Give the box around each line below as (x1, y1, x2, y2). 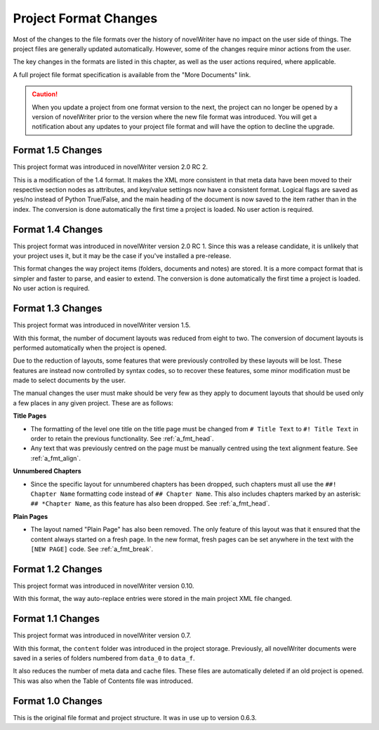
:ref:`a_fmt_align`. (30, 454, 81, 462)
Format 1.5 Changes (13, 144, 102, 156)
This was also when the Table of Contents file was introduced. (13, 677, 193, 685)
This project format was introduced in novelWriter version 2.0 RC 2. (13, 163, 208, 171)
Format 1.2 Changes (13, 563, 103, 575)
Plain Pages (13, 512, 48, 520)
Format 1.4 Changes (13, 223, 103, 235)
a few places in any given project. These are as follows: (13, 398, 173, 407)
